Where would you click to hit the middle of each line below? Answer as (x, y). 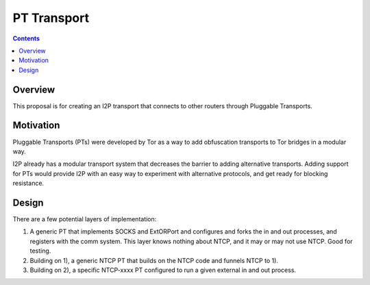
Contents (26, 38)
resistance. (28, 183)
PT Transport (51, 18)
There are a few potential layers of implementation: (85, 219)
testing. (40, 251)
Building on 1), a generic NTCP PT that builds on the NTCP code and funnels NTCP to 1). (154, 260)
